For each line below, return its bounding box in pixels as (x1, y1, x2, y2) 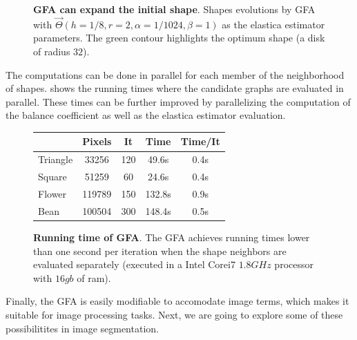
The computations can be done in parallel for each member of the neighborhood (6, 67, 345, 82)
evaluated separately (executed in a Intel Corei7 (33, 257, 235, 272)
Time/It (180, 134, 220, 149)
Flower (38, 187, 67, 200)
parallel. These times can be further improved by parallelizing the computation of (6, 94, 351, 108)
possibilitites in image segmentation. (6, 321, 159, 335)
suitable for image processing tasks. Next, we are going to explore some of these (6, 307, 343, 321)
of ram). (77, 270, 111, 285)
